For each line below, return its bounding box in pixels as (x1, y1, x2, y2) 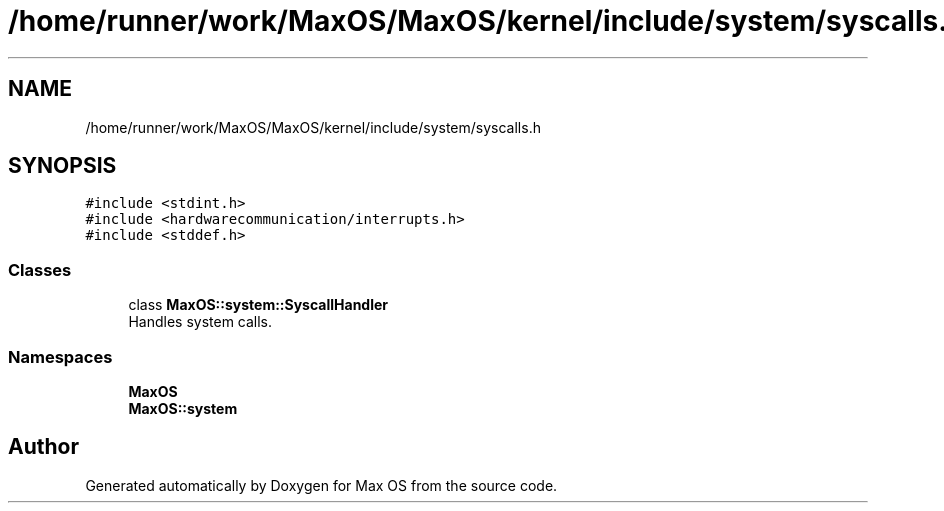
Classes (8, 259, 72, 280)
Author (8, 434, 79, 460)
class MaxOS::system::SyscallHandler (128, 296, 389, 314)
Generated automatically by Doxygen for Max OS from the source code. (85, 476, 558, 494)
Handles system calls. (128, 313, 273, 331)
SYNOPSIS (8, 153, 117, 179)
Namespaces (8, 346, 113, 367)
